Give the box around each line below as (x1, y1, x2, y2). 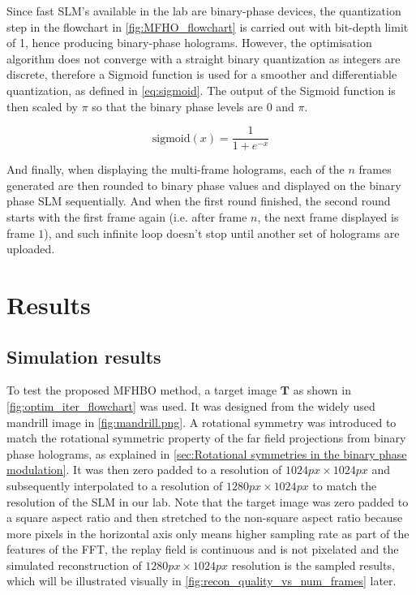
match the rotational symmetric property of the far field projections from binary (6, 429, 406, 446)
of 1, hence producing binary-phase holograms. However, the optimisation (6, 34, 372, 51)
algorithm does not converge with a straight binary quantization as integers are (6, 50, 401, 67)
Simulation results (6, 343, 161, 369)
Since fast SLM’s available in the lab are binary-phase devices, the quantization (6, 2, 401, 19)
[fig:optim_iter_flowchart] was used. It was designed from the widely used (6, 397, 375, 414)
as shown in (293, 382, 351, 399)
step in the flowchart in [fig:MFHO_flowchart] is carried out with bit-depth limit (6, 18, 409, 35)
